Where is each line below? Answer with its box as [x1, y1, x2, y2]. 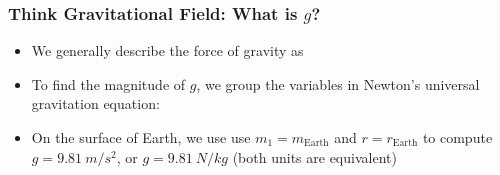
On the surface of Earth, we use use [31, 127, 251, 147]
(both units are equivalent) [232, 146, 397, 167]
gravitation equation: [31, 93, 160, 114]
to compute [422, 127, 493, 147]
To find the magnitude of [31, 73, 186, 94]
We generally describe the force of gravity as [31, 40, 304, 61]
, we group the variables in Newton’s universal [196, 73, 480, 94]
